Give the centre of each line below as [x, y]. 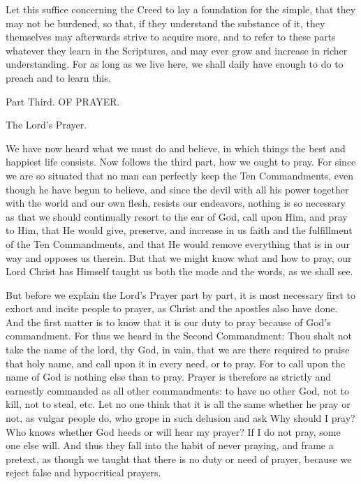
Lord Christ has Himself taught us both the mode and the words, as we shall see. [179, 271]
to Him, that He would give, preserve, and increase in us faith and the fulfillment [179, 230]
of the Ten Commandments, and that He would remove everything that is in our [178, 243]
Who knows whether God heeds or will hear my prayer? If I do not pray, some [173, 431]
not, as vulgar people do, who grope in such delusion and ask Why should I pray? [180, 418]
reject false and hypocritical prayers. [83, 472]
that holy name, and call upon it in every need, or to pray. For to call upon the [176, 363]
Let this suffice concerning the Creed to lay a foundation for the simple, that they [181, 9]
